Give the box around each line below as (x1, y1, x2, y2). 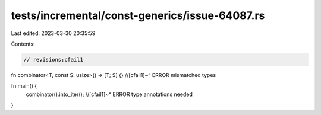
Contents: (11, 40, 35, 47)
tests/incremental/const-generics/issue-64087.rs (11, 9, 265, 22)
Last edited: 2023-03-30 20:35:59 (11, 30, 96, 37)
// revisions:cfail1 (23, 56, 83, 63)
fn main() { (11, 82, 37, 90)
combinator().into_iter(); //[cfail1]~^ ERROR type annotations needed (26, 91, 193, 98)
